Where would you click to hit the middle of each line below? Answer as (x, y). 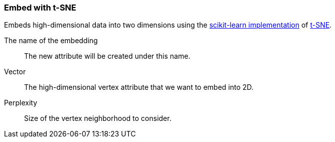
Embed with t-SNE (40, 8)
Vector (15, 72)
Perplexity (21, 103)
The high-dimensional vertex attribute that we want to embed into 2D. (139, 87)
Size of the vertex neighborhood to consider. (98, 118)
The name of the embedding (51, 41)
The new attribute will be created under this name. (107, 56)
